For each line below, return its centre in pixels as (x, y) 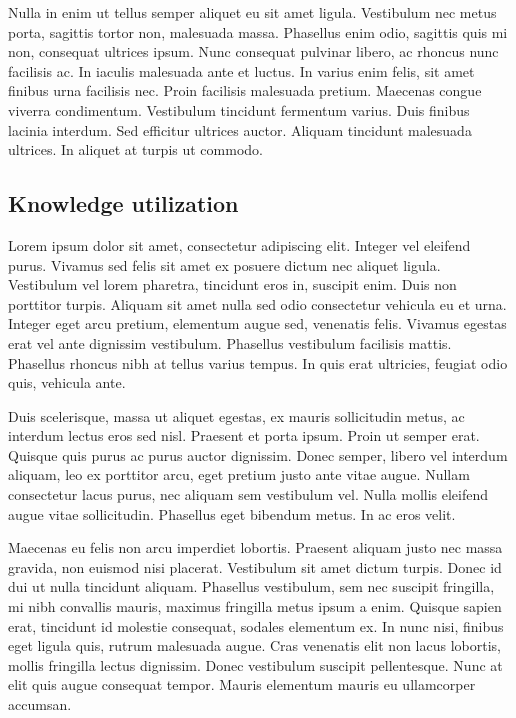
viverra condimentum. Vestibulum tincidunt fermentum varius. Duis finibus (239, 109)
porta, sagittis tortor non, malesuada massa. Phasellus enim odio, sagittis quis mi (258, 31)
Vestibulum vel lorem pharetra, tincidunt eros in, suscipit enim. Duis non (232, 284)
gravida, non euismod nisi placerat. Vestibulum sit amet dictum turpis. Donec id (255, 566)
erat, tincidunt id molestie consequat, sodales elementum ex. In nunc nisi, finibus (256, 625)
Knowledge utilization (123, 203)
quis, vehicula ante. (67, 382)
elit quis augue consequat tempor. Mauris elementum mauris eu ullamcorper (242, 684)
